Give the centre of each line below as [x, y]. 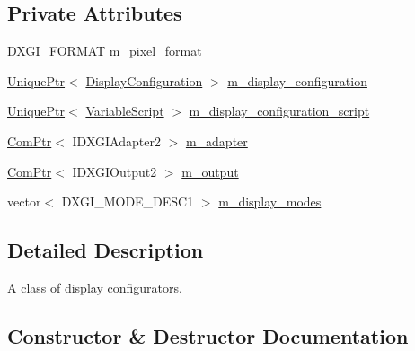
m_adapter [216, 140]
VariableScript [125, 111]
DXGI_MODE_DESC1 [128, 202]
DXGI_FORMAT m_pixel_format [105, 51]
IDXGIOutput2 [115, 171]
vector [24, 202]
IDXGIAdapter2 [116, 140]
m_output [210, 171]
